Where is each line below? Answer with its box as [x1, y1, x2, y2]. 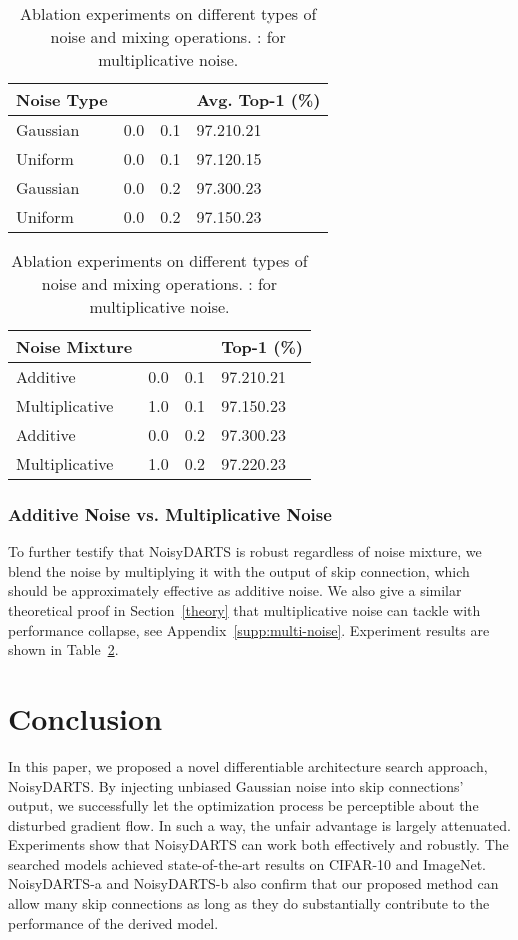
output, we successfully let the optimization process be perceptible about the [8, 795, 479, 816]
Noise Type [16, 88, 108, 111]
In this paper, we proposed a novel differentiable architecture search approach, [8, 755, 488, 776]
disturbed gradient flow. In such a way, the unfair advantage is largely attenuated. [8, 814, 511, 835]
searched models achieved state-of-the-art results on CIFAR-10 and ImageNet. [8, 853, 486, 874]
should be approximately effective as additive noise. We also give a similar [8, 580, 462, 601]
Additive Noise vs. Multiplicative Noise [8, 501, 332, 526]
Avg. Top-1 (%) [196, 88, 321, 111]
